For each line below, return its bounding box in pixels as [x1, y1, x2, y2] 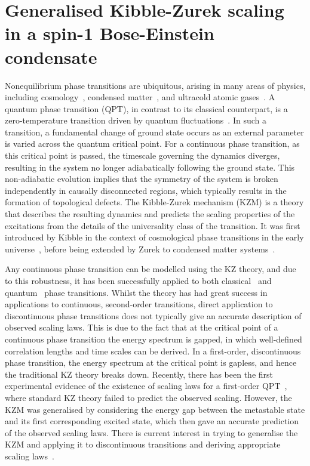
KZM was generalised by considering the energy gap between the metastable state [5, 403, 305, 415]
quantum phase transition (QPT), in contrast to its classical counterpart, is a [5, 102, 288, 115]
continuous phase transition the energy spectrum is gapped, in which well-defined [5, 332, 302, 345]
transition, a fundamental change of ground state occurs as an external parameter [5, 125, 304, 138]
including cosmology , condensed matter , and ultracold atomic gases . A [5, 91, 275, 103]
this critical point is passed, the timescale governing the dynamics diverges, [5, 149, 280, 162]
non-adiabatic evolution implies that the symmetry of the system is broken [5, 172, 278, 185]
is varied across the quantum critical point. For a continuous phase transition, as [5, 137, 300, 150]
